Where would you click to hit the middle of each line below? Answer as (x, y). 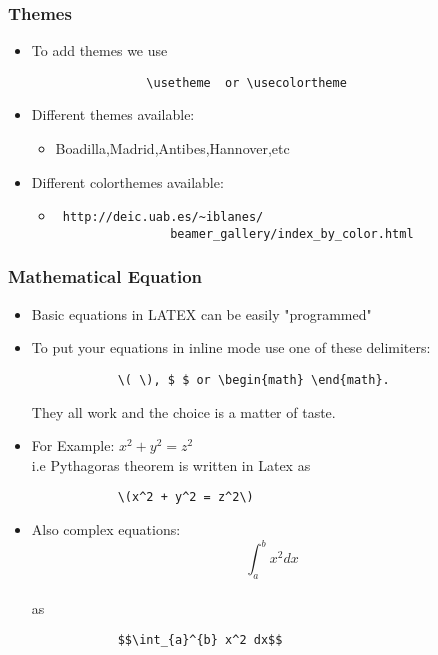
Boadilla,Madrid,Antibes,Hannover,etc (172, 148)
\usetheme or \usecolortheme (246, 82)
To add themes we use (99, 50)
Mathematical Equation (105, 276)
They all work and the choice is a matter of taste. (183, 411)
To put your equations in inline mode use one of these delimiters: (231, 347)
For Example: (73, 445)
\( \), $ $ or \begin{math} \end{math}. (253, 379)
